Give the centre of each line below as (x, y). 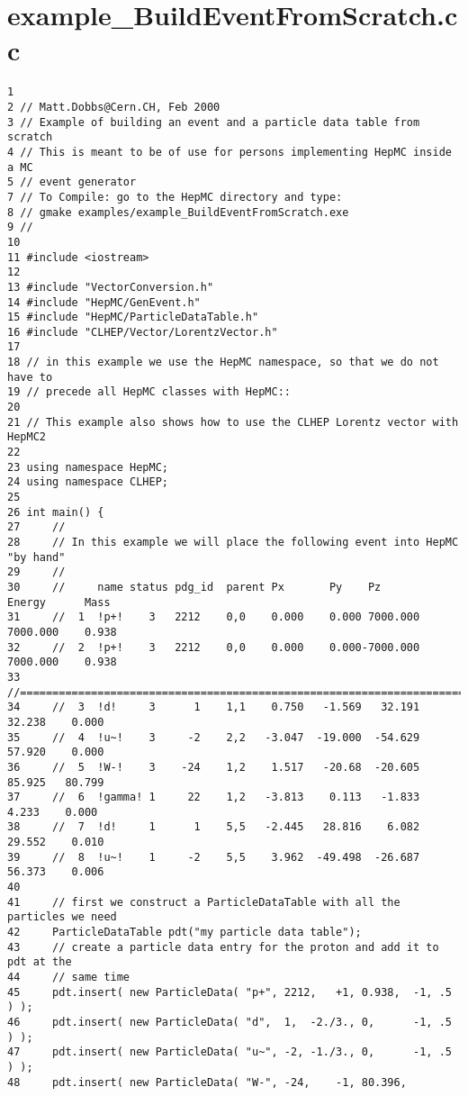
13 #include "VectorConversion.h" (111, 287)
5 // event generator (72, 182)
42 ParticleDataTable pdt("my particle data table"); (184, 933)
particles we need (62, 917)
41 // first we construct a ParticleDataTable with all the (204, 902)
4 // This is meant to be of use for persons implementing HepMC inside (229, 152)
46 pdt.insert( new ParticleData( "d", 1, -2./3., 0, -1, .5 (229, 1022)
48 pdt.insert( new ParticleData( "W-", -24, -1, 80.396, (207, 1082)
